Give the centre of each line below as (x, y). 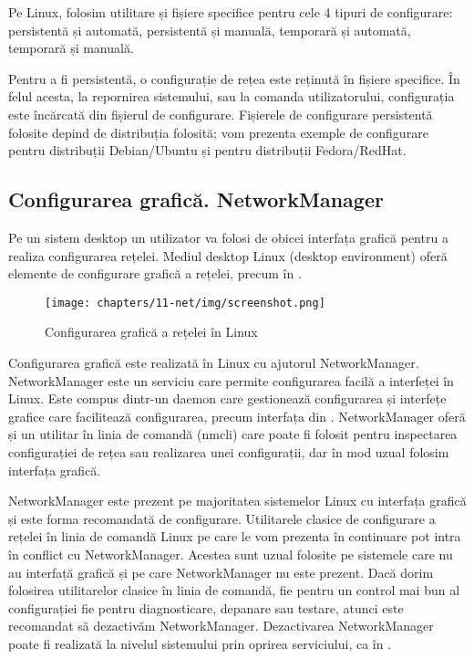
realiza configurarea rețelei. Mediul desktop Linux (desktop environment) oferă (228, 255)
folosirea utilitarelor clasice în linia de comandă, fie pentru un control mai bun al (234, 590)
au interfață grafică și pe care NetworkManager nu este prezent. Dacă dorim (221, 572)
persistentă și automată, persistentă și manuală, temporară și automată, (210, 30)
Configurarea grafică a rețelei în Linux (151, 332)
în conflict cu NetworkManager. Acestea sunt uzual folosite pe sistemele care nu (231, 554)
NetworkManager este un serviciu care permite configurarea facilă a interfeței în (231, 380)
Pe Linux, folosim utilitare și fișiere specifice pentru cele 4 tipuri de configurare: (231, 12)
